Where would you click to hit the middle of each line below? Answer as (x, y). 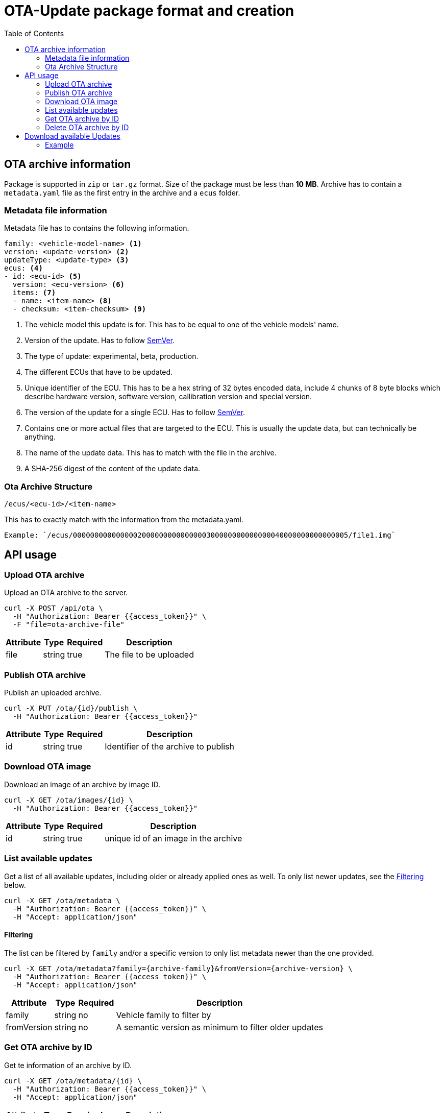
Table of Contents (34, 33)
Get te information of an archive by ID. (68, 1065)
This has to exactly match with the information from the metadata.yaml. (124, 520)
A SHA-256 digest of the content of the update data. (113, 469)
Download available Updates (72, 136)
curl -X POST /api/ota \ (54, 608)
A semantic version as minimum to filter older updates (219, 1027)
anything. (40, 437)
